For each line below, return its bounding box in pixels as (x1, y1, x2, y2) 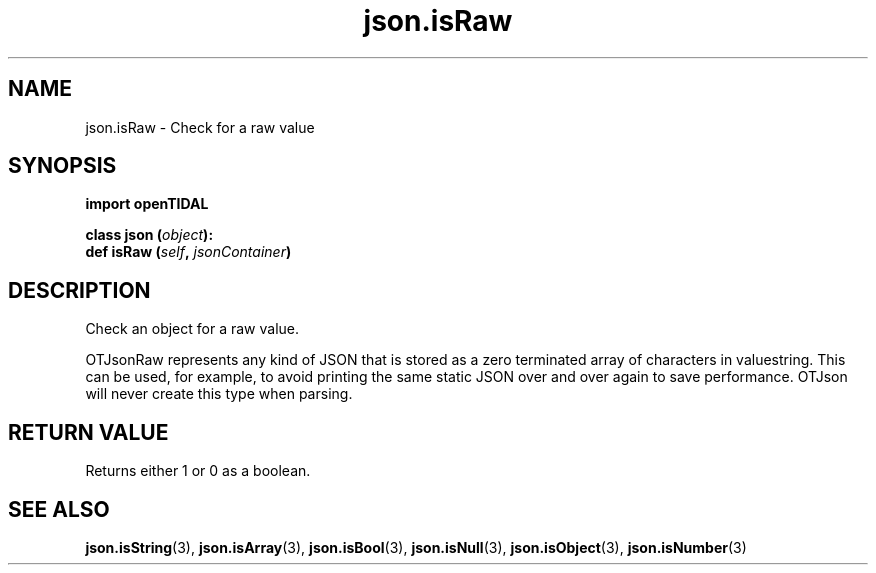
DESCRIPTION (8, 277, 151, 303)
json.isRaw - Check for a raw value (85, 118, 315, 136)
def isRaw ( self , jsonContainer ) (85, 243, 292, 261)
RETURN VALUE (8, 419, 169, 445)
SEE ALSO (8, 496, 110, 522)
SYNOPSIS (8, 153, 117, 179)
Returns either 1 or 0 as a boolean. (85, 462, 311, 480)
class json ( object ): (85, 226, 214, 244)
